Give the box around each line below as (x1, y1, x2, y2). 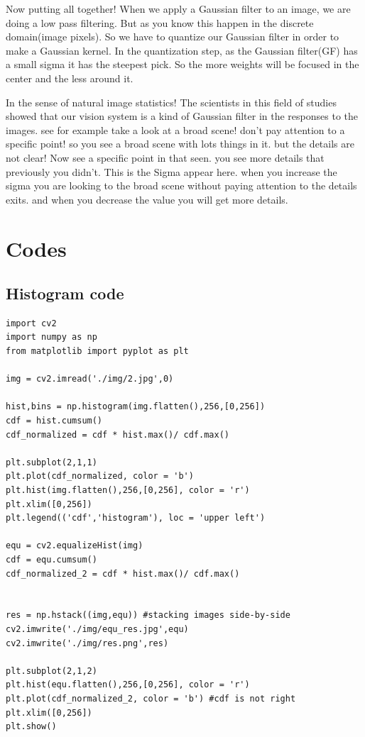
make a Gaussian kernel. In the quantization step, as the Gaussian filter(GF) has (6, 43, 358, 57)
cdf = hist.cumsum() (6, 416, 103, 426)
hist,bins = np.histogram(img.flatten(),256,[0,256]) (6, 401, 266, 412)
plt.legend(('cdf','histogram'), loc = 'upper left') (6, 513, 266, 523)
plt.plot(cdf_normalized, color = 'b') (6, 471, 194, 482)
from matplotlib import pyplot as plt (6, 346, 189, 357)
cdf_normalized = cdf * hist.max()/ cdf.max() (6, 429, 229, 440)
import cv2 (6, 318, 57, 328)
